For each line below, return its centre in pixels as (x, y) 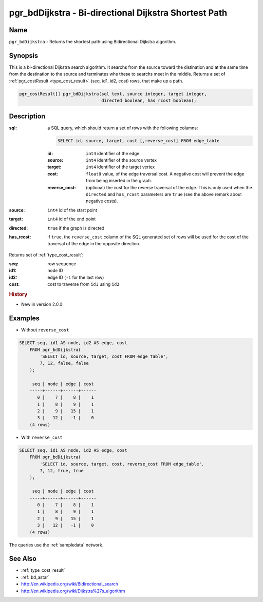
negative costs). (102, 201)
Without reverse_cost (45, 330)
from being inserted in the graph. (119, 181)
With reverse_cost (42, 437)
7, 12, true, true (62, 471)
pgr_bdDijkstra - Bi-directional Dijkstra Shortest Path (118, 13)
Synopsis (24, 55)
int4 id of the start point (72, 210)
